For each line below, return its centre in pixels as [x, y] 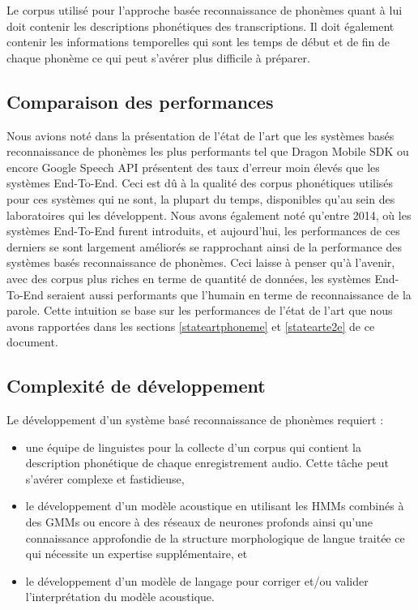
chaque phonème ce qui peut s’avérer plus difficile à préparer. [158, 57]
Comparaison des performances [140, 101]
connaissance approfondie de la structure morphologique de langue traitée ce [215, 537]
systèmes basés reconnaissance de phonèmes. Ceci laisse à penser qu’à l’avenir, [201, 262]
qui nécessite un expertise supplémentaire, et [136, 554]
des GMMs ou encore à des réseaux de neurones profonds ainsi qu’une [199, 522]
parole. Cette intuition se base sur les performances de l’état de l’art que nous [200, 310]
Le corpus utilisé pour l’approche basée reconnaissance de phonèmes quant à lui [205, 10]
